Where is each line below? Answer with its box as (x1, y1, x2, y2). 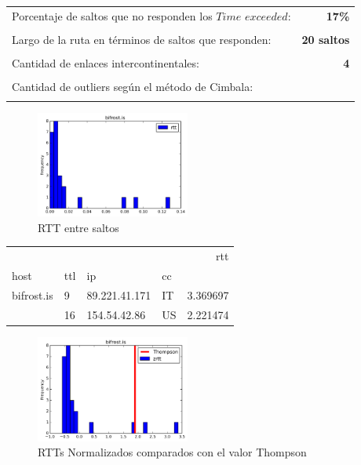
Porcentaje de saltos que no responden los (12, 7, 213, 24)
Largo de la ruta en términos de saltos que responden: (12, 31, 272, 47)
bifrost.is (12, 286, 53, 303)
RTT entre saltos (38, 219, 119, 235)
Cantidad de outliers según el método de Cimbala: (12, 78, 253, 95)
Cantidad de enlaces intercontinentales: (12, 54, 199, 71)
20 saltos (301, 31, 350, 47)
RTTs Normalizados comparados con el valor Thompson (38, 444, 307, 460)
